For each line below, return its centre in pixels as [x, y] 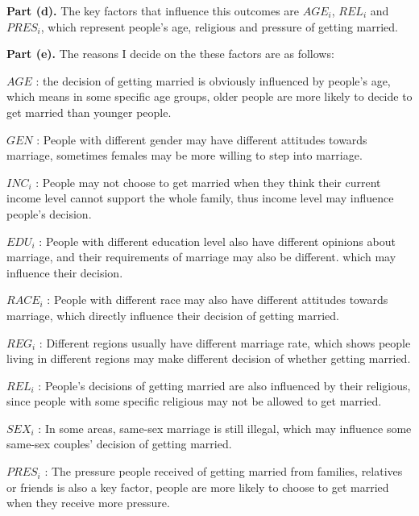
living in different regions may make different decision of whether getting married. [209, 358]
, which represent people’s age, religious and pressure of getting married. [219, 26]
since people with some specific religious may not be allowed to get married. [194, 401]
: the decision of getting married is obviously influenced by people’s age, [213, 80]
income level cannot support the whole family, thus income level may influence [200, 198]
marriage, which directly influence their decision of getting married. [173, 315]
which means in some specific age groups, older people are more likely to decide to [209, 96]
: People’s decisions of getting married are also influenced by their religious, [224, 385]
